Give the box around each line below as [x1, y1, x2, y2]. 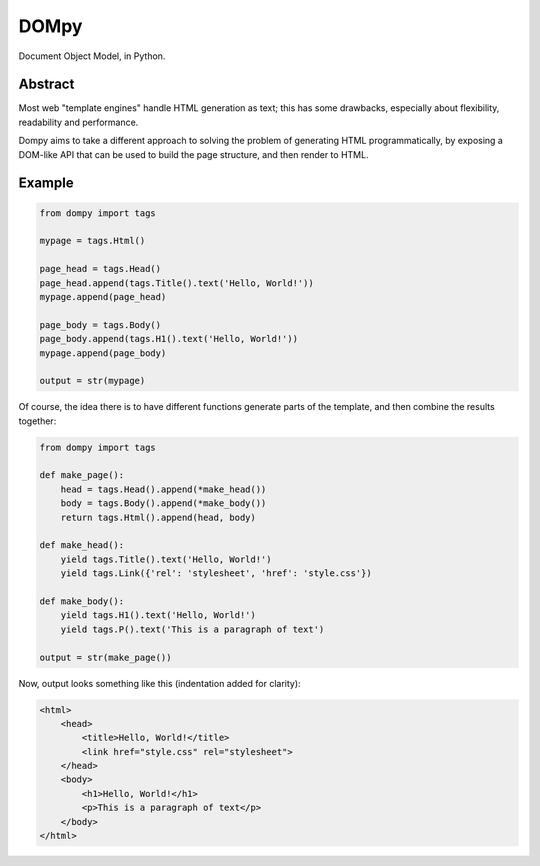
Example [18, 175, 74, 192]
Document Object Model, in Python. [18, 50, 166, 62]
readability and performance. [18, 116, 139, 128]
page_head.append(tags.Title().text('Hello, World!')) [39, 277, 314, 289]
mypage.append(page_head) [39, 291, 167, 302]
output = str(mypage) [39, 375, 146, 387]
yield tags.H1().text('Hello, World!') [60, 610, 257, 621]
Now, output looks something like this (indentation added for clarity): [18, 677, 301, 689]
